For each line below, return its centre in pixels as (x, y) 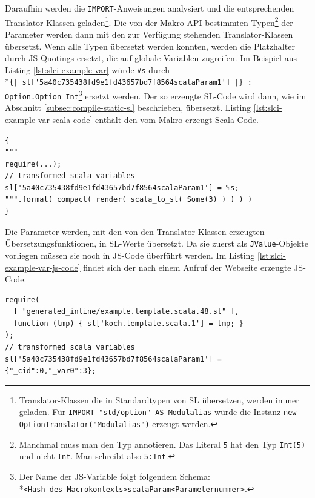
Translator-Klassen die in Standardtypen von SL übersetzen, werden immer (159, 400)
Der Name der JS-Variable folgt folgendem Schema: (114, 476)
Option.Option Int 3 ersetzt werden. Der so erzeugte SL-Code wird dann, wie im (156, 95)
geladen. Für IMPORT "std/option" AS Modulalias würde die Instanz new (158, 412)
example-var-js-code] (43, 267)
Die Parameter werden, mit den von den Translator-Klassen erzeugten (135, 231)
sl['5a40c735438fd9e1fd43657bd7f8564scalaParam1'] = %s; (122, 188)
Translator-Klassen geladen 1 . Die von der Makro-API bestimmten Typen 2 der (149, 21)
